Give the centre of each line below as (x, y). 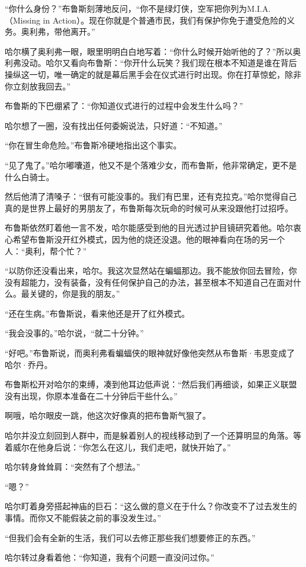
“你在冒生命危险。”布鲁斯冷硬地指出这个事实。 (93, 145)
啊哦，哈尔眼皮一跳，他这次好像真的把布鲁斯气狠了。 (108, 415)
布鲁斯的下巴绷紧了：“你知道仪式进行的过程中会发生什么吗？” (124, 106)
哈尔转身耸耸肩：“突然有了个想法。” (73, 467)
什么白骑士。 (29, 176)
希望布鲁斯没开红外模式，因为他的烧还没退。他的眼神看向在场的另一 (144, 239)
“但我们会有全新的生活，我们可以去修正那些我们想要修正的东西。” (130, 537)
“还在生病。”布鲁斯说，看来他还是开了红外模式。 (97, 313)
